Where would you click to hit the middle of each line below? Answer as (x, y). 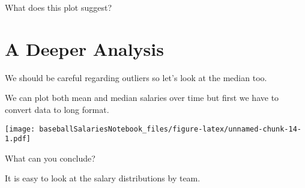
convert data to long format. (57, 109)
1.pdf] (18, 139)
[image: (20, 129)
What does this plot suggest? (59, 7)
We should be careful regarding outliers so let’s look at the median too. (136, 77)
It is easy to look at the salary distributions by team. (103, 178)
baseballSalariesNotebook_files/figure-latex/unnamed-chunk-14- (170, 129)
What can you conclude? (50, 158)
